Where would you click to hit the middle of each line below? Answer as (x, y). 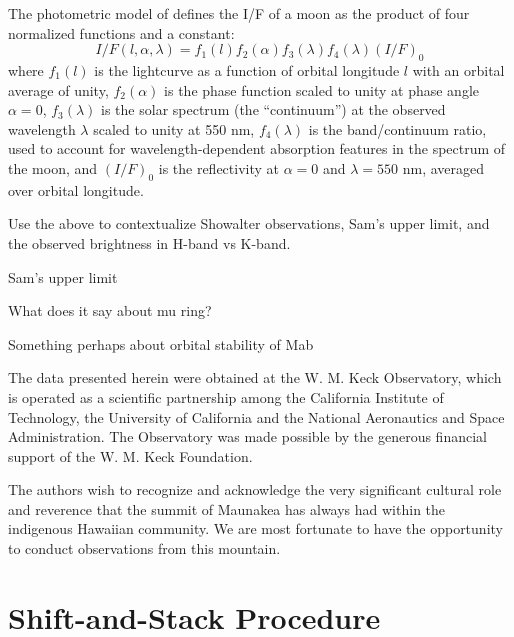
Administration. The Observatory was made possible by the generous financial (247, 436)
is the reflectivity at (219, 167)
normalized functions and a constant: (121, 32)
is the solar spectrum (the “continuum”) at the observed (273, 109)
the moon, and (53, 167)
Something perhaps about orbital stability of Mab (161, 343)
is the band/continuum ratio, (397, 128)
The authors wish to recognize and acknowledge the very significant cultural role (255, 489)
